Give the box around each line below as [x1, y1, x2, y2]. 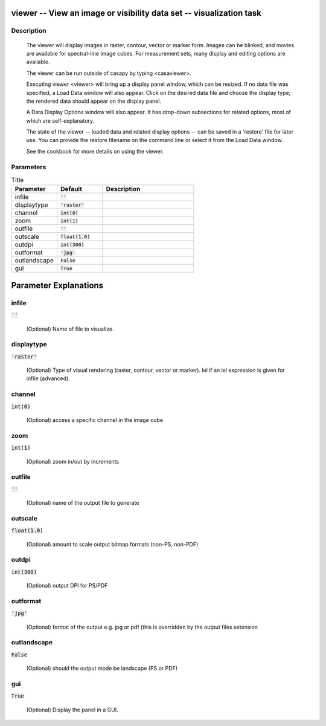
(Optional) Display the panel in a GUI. [26, 706, 118, 713]
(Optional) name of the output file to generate [26, 499, 139, 507]
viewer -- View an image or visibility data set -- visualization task [11, 8, 262, 18]
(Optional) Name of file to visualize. [26, 325, 114, 332]
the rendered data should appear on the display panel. [26, 97, 162, 105]
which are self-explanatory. [26, 117, 95, 124]
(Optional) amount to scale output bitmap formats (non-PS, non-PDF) [26, 540, 199, 548]
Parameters [11, 163, 46, 171]
